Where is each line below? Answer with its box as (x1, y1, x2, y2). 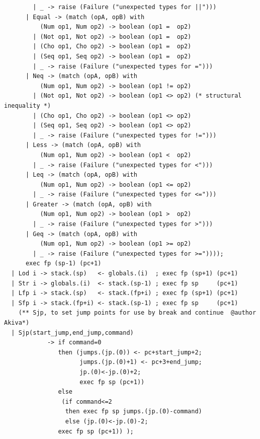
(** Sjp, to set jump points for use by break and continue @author (18, 309, 256, 317)
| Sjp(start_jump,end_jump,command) (11, 329, 134, 336)
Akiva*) (4, 319, 30, 326)
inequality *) (4, 102, 51, 109)
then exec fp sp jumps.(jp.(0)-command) (65, 408, 202, 415)
